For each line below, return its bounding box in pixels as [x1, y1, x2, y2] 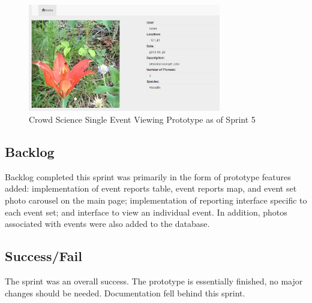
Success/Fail [5, 247, 82, 265]
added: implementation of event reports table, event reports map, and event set [5, 182, 297, 195]
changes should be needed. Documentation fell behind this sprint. [5, 286, 245, 299]
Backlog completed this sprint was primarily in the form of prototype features [5, 170, 291, 183]
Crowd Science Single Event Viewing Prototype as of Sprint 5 [29, 113, 256, 126]
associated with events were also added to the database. [5, 217, 210, 230]
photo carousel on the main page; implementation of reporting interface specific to [5, 194, 307, 207]
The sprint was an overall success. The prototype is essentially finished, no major [5, 275, 303, 287]
